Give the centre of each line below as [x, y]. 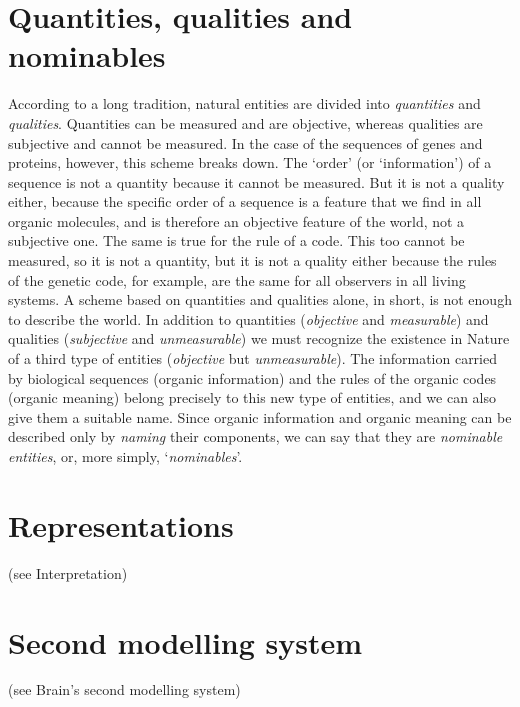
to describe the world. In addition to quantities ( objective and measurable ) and [248, 318]
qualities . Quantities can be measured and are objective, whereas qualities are [245, 122]
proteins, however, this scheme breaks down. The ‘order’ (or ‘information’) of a [250, 162]
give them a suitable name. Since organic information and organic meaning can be [260, 416]
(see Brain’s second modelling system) [124, 689]
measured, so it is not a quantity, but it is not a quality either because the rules [252, 260]
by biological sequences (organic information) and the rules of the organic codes [252, 377]
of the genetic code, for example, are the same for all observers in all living [237, 279]
